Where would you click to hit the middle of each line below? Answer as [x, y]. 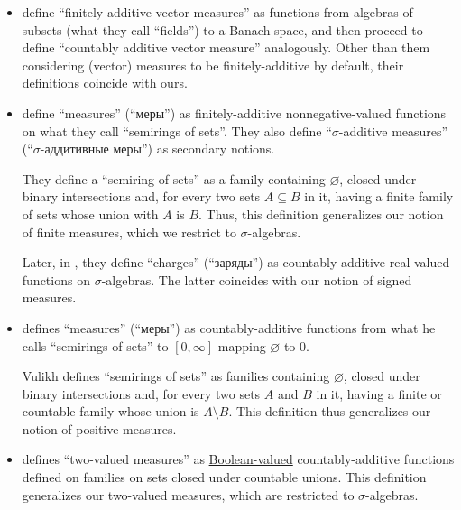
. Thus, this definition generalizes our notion [321, 213]
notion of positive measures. [99, 428]
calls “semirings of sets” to [95, 345]
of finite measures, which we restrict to [129, 232]
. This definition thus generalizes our [330, 411]
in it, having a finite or [379, 393]
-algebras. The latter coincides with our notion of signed [257, 279]
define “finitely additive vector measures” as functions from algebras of [217, 12]
